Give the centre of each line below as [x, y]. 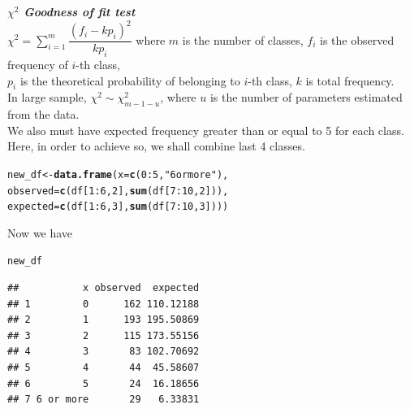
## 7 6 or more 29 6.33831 [104, 400]
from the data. [43, 114]
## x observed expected [104, 288]
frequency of [38, 64]
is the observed [357, 39]
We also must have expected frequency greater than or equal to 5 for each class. [206, 130]
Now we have [40, 232]
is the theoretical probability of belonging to [130, 80]
